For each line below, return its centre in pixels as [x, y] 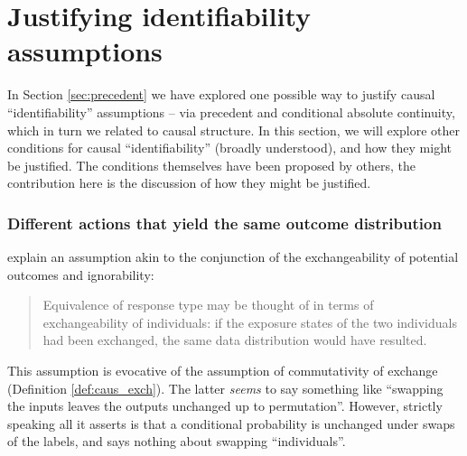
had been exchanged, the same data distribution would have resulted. [235, 340]
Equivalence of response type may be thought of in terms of [208, 305]
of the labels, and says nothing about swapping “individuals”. [177, 441]
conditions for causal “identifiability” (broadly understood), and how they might [229, 148]
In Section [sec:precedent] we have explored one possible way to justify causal [221, 94]
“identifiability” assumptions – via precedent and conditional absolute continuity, [231, 112]
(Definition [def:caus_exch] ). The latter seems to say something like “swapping [225, 388]
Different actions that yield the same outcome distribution [224, 223]
